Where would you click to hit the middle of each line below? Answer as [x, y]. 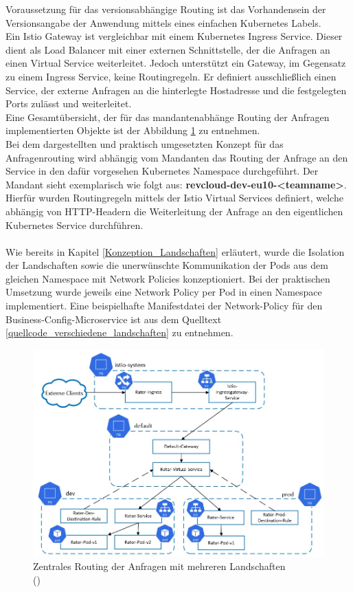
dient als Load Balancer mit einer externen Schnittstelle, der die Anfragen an [168, 49]
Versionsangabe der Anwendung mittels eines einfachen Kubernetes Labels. [163, 22]
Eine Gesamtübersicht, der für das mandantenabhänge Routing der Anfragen [168, 117]
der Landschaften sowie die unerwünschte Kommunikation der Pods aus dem [167, 265]
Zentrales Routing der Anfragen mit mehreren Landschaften [159, 566]
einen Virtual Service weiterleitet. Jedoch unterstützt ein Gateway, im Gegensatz [176, 63]
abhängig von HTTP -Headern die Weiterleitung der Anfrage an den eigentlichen [174, 211]
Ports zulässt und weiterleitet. [69, 103]
